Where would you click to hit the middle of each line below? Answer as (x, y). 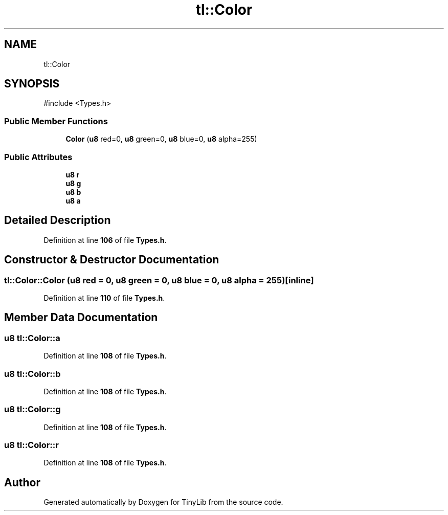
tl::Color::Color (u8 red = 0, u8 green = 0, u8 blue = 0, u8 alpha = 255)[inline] (159, 280)
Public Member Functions (56, 121)
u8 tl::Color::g (32, 409)
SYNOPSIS (32, 84)
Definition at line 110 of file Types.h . (104, 298)
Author (22, 482)
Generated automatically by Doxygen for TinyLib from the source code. (163, 502)
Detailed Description (58, 220)
